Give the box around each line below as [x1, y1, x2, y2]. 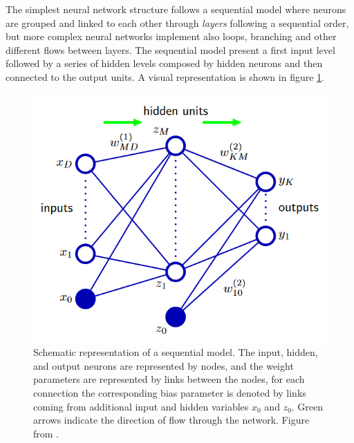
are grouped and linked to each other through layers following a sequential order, [6, 15, 349, 30]
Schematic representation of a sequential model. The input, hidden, [33, 345, 318, 359]
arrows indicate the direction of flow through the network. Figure [33, 413, 310, 427]
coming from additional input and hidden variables [33, 399, 249, 413]
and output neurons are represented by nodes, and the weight [33, 358, 294, 373]
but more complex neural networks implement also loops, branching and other [6, 29, 337, 44]
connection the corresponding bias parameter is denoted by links [33, 386, 306, 400]
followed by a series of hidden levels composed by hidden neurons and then [6, 56, 323, 70]
